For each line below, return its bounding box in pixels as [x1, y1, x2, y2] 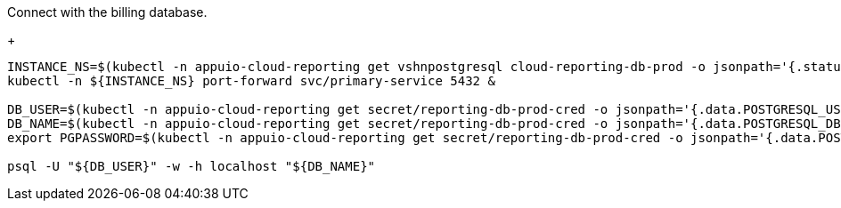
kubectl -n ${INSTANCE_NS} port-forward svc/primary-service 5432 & [7, 74, 495, 88]
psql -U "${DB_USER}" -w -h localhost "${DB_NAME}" [7, 159, 376, 173]
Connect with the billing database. [7, 4, 208, 20]
